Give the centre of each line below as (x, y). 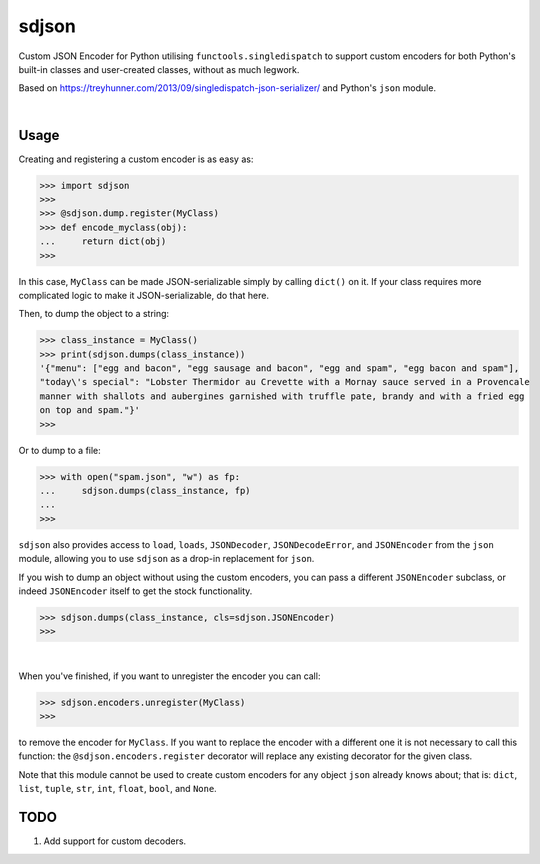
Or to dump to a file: (60, 450)
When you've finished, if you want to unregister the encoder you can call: (169, 676)
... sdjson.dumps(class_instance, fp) (145, 491)
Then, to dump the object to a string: (94, 314)
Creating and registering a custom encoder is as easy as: (136, 159)
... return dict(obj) (103, 241)
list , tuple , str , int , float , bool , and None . (117, 789)
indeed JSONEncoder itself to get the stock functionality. (135, 591)
